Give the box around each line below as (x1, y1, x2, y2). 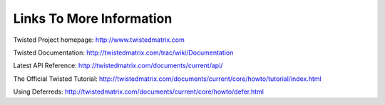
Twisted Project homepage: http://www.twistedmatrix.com (13, 35, 185, 44)
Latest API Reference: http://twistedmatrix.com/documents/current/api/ (13, 61, 223, 70)
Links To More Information (13, 11, 173, 26)
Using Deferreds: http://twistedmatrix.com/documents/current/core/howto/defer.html (13, 87, 264, 96)
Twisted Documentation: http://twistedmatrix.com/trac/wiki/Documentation (13, 48, 234, 57)
